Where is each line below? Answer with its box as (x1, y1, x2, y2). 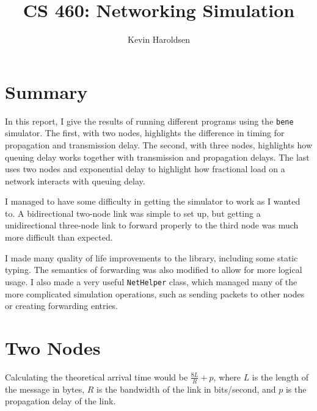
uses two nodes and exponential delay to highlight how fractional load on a (5, 162, 285, 175)
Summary (5, 79, 88, 104)
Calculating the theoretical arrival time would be (5, 370, 188, 383)
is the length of (252, 370, 309, 383)
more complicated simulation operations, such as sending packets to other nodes (5, 287, 305, 300)
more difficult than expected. (5, 231, 113, 244)
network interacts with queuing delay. (5, 174, 145, 187)
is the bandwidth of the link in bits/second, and (97, 382, 276, 395)
